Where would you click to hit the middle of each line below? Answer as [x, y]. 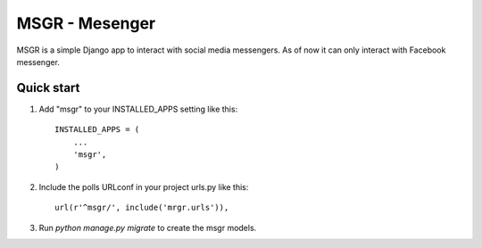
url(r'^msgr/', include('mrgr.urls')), [142, 208]
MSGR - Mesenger [86, 23]
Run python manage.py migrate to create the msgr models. [148, 227]
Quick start [48, 88]
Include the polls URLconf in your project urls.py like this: [144, 186]
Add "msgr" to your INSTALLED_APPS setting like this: [138, 109]
